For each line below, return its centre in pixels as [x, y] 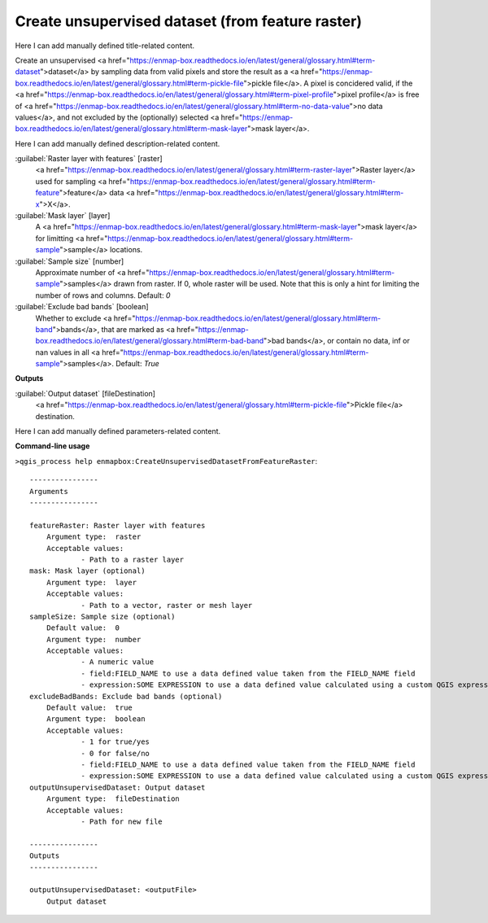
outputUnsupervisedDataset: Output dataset [118, 787]
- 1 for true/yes [115, 742]
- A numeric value [118, 662]
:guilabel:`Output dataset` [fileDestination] [85, 393]
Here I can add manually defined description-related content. [118, 143]
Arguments [49, 491]
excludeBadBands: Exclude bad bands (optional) [126, 696]
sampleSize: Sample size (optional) [102, 616]
